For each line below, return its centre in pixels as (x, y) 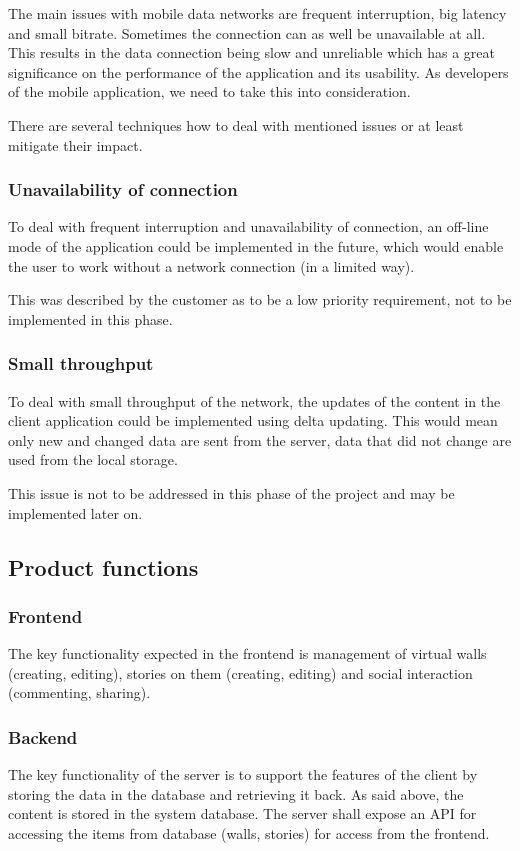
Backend (43, 736)
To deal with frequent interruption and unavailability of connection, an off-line (248, 226)
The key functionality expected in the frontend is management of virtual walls (247, 653)
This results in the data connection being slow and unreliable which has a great (252, 52)
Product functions (103, 566)
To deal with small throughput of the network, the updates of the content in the (254, 400)
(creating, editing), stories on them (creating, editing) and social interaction (240, 672)
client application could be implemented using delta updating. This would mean (253, 420)
